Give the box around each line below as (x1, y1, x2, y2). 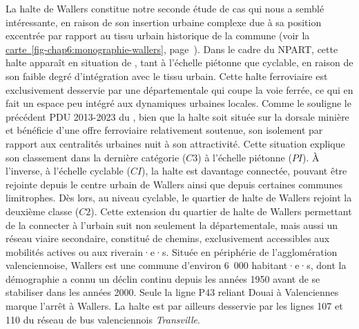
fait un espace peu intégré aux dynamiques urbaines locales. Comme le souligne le (6, 96, 351, 110)
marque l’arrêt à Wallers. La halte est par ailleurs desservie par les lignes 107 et (6, 299, 343, 313)
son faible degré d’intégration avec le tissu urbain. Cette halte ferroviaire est (6, 68, 328, 83)
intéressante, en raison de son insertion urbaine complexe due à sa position (6, 14, 322, 29)
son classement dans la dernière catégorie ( (6, 150, 186, 164)
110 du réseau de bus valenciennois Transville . (6, 312, 200, 326)
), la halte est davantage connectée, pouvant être (142, 163, 347, 178)
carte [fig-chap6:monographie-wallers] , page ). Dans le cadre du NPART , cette (6, 41, 338, 56)
